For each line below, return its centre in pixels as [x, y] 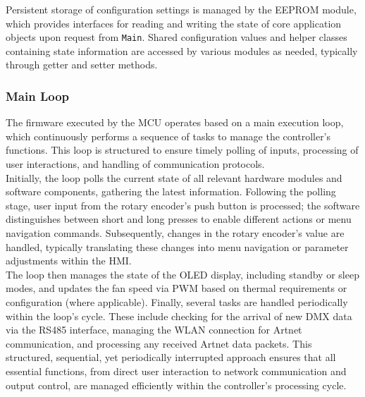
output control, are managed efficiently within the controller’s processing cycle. [176, 385]
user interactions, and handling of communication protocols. [135, 164]
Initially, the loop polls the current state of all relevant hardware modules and [174, 177]
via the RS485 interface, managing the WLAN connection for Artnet [154, 330]
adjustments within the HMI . [69, 261]
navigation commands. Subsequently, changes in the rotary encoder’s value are [175, 233]
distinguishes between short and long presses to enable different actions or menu [179, 219]
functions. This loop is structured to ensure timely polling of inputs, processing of [182, 150]
